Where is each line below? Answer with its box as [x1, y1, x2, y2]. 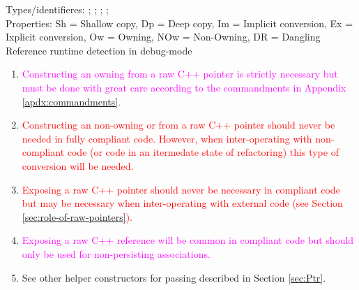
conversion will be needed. [22, 158, 134, 173]
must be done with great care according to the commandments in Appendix [22, 80, 346, 94]
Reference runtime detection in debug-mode [6, 43, 192, 57]
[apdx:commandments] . [22, 94, 121, 108]
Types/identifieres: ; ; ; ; [6, 2, 109, 16]
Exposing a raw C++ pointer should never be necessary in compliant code [22, 182, 340, 196]
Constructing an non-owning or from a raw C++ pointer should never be [22, 117, 335, 132]
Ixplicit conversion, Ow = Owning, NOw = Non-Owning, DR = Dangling [6, 29, 321, 44]
